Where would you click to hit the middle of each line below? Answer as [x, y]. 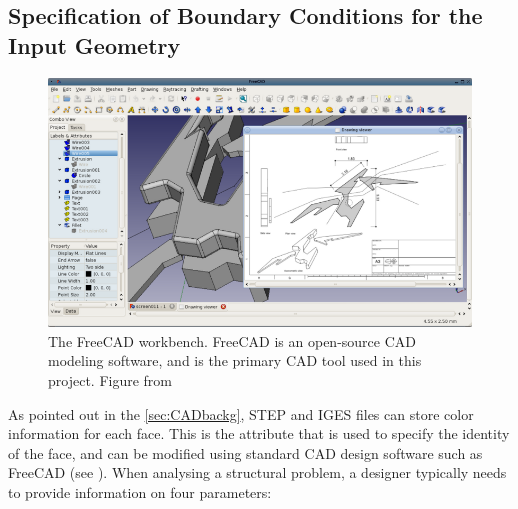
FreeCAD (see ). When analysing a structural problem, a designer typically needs [257, 472]
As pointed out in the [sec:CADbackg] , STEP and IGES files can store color [241, 413]
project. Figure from [110, 380]
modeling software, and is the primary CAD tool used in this [235, 360]
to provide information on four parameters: [140, 491]
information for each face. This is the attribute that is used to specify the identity [259, 433]
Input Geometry [94, 44]
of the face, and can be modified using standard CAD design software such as [245, 452]
